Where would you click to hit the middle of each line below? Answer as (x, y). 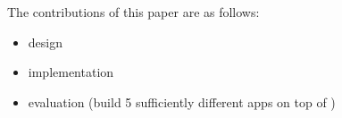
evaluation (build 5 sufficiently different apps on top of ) (182, 101)
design (45, 42)
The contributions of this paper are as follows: (133, 12)
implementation (71, 72)
